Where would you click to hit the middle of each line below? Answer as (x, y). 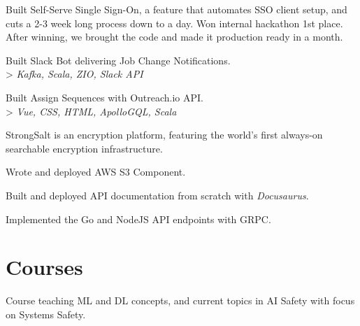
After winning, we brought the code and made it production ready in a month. (174, 37)
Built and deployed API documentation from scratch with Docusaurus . (157, 195)
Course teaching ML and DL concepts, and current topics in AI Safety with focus (180, 300)
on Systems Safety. (46, 314)
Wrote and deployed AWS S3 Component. (96, 172)
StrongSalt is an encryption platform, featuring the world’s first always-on (164, 135)
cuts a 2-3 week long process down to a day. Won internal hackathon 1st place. (174, 23)
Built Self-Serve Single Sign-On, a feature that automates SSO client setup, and (177, 9)
